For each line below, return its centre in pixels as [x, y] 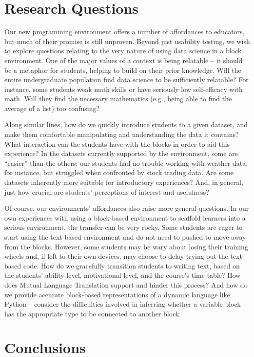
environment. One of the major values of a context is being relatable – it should [124, 60]
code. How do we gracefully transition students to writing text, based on [131, 265]
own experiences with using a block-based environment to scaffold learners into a [125, 217]
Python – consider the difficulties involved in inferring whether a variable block [123, 304]
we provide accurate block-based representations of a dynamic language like [117, 294]
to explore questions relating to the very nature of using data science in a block [123, 51]
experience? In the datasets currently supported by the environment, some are [121, 153]
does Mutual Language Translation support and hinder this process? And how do [126, 284]
